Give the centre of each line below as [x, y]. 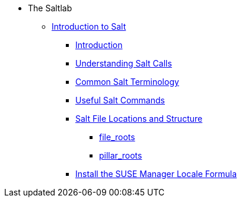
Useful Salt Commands [120, 100]
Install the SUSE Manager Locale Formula [156, 174]
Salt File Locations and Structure [139, 119]
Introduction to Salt [89, 26]
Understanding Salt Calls [124, 63]
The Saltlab [50, 8]
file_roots [117, 137]
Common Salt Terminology [127, 82]
